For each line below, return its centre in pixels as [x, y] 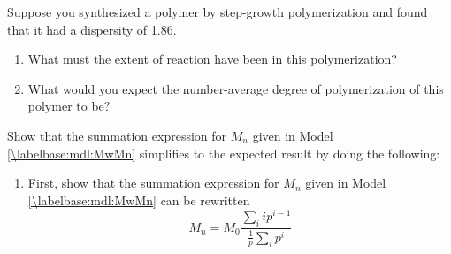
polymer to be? [69, 106]
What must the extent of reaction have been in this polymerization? [212, 59]
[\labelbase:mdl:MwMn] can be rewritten [139, 200]
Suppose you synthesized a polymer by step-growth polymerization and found [218, 12]
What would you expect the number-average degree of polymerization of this [236, 88]
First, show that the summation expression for [153, 183]
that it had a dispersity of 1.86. [92, 29]
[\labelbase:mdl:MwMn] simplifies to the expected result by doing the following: [224, 153]
